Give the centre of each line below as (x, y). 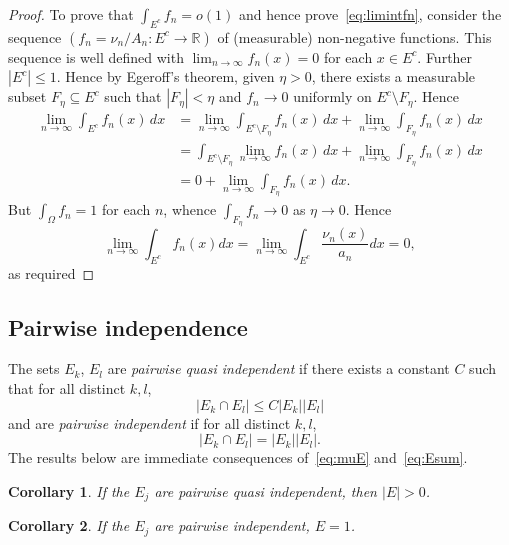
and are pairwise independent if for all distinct (149, 422)
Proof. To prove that (71, 14)
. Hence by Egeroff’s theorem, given (165, 76)
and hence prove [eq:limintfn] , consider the (370, 14)
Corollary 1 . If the (69, 490)
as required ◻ (51, 272)
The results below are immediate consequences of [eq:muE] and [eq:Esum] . (238, 457)
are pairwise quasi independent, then (265, 490)
